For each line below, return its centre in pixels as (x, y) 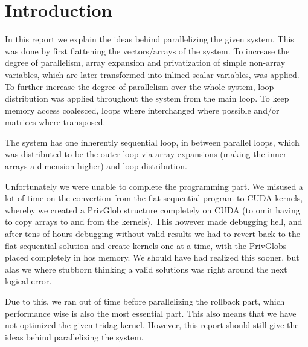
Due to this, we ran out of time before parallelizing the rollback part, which (145, 301)
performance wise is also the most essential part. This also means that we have (151, 313)
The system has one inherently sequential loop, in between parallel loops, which (152, 142)
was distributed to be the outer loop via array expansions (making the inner (146, 154)
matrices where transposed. (55, 122)
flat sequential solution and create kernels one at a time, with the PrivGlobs (146, 245)
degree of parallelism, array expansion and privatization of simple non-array (145, 63)
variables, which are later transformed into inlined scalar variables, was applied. (152, 74)
